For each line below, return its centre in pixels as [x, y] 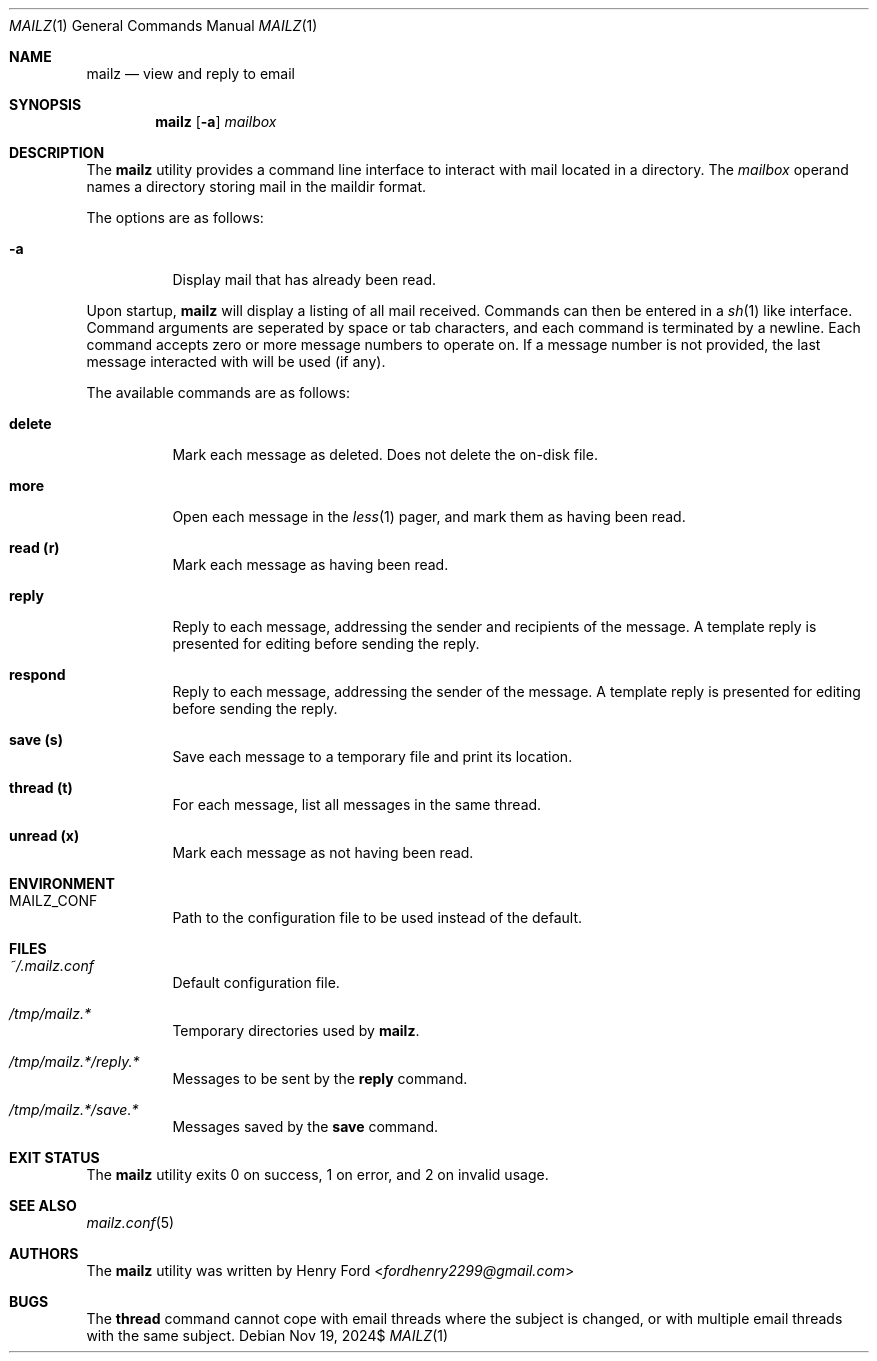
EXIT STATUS [54, 1157]
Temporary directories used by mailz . [296, 1030]
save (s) [36, 739]
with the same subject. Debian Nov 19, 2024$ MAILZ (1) [267, 1335]
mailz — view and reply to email [190, 73]
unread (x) [44, 835]
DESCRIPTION [57, 152]
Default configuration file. [256, 982]
